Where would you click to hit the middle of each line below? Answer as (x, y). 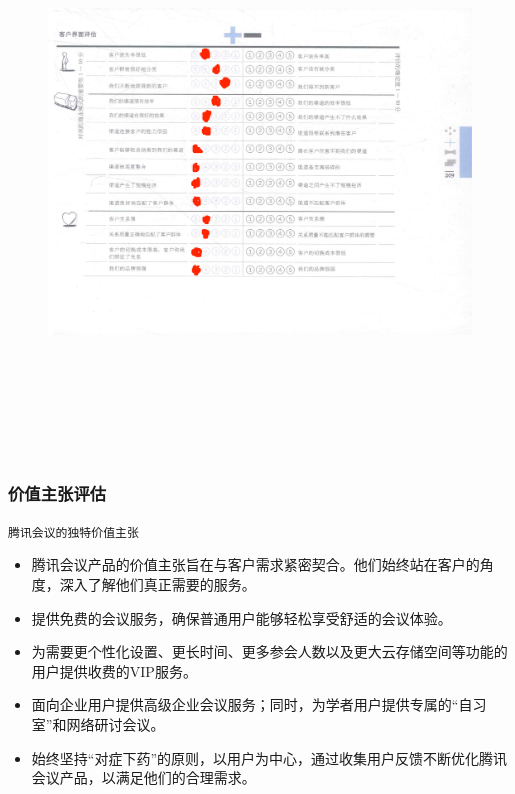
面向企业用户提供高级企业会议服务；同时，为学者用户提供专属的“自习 (259, 704)
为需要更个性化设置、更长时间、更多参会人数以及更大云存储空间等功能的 (269, 651)
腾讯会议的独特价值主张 (73, 532)
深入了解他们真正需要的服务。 (157, 583)
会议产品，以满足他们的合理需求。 (143, 777)
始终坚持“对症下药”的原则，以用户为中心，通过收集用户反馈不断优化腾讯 (269, 757)
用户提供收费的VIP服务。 (114, 670)
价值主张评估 (57, 493)
